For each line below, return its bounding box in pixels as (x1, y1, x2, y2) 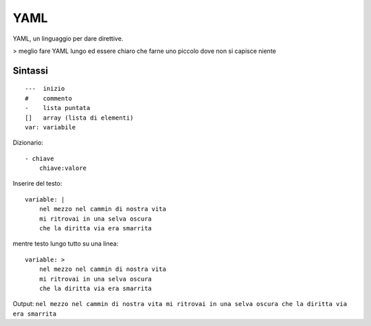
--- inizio (25, 85, 65, 93)
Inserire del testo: (12, 180, 63, 188)
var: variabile (25, 123, 76, 131)
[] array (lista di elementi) (25, 113, 134, 122)
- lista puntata (25, 104, 91, 112)
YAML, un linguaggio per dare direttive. (12, 34, 124, 43)
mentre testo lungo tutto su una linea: (12, 239, 119, 248)
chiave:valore (38, 164, 87, 172)
